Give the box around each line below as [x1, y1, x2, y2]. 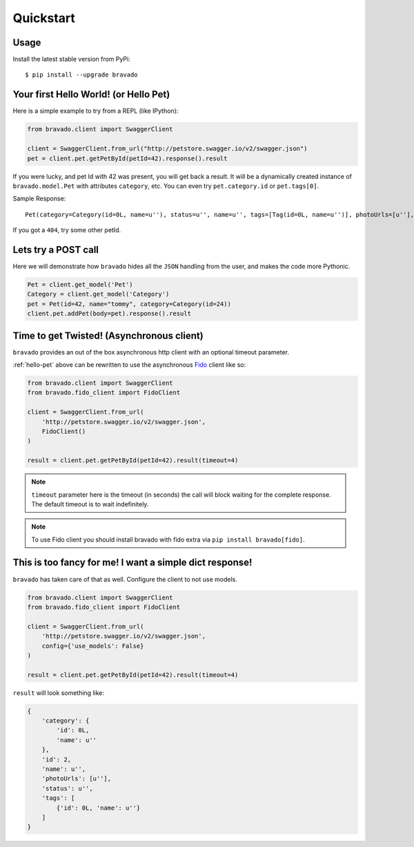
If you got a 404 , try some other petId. [12, 226, 121, 234]
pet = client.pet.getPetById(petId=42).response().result [27, 154, 228, 162]
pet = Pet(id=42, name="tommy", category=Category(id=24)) [27, 300, 231, 307]
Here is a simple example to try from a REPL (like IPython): [12, 107, 179, 115]
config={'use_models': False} [41, 642, 144, 649]
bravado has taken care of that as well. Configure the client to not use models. [12, 575, 237, 583]
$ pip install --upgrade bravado [25, 71, 138, 79]
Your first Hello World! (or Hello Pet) [12, 88, 170, 100]
